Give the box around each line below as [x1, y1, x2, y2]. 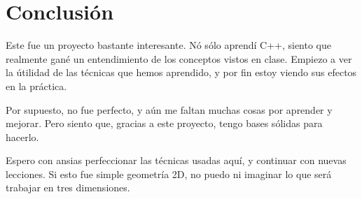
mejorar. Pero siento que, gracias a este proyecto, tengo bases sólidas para [6, 116, 323, 131]
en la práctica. [6, 78, 67, 93]
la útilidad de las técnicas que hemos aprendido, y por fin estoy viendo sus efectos [6, 65, 357, 80]
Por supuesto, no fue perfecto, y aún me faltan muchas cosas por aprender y [6, 102, 333, 117]
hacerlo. [6, 129, 39, 144]
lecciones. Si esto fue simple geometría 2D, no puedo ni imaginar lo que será [6, 166, 332, 181]
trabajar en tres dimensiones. [6, 180, 130, 195]
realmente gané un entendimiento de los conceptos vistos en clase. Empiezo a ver [6, 51, 352, 66]
